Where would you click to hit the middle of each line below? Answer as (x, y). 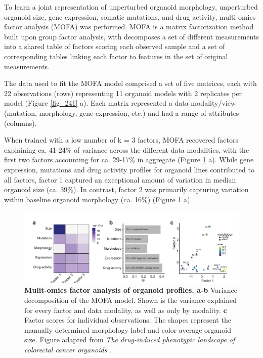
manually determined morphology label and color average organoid (128, 329)
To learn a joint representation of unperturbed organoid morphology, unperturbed (131, 7)
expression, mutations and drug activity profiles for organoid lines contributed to (129, 169)
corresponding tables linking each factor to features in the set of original (116, 56)
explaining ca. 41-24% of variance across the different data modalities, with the (127, 149)
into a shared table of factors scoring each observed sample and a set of (115, 46)
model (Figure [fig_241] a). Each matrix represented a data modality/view (120, 103)
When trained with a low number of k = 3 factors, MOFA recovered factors (121, 140)
